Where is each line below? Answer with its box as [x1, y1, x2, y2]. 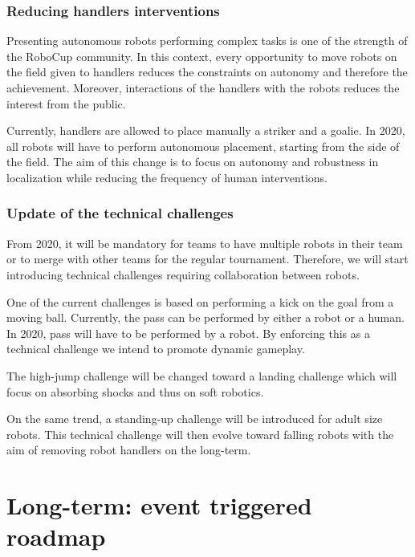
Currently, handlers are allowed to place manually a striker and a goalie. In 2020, [6, 122, 405, 139]
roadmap [6, 520, 106, 553]
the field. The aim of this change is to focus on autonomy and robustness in [6, 153, 379, 170]
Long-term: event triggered [6, 489, 312, 522]
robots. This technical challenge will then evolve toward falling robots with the [6, 425, 394, 442]
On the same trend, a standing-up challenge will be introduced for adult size [6, 410, 383, 427]
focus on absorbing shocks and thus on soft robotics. [6, 383, 264, 400]
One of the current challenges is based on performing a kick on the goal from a [6, 293, 394, 310]
